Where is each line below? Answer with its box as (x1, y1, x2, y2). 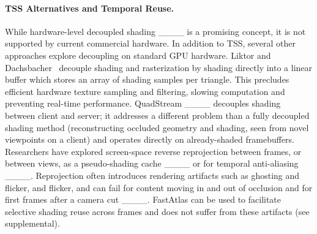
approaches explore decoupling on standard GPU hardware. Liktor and (5, 48, 271, 61)
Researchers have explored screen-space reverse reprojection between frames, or (5, 145, 302, 157)
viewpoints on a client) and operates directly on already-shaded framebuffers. (5, 133, 295, 146)
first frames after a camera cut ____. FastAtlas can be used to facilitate (5, 193, 282, 206)
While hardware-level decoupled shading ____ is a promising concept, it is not (5, 25, 306, 37)
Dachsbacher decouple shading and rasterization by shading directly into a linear (5, 61, 313, 74)
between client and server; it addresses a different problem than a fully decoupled (5, 108, 310, 121)
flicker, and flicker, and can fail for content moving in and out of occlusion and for (5, 181, 313, 194)
